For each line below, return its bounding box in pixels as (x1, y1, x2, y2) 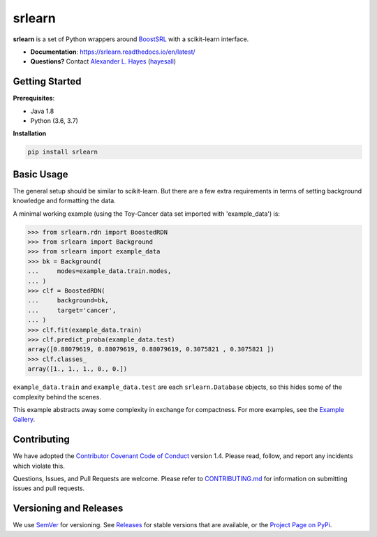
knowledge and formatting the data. (13, 196, 117, 205)
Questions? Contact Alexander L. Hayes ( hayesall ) (30, 57, 177, 66)
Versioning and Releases (13, 503, 124, 515)
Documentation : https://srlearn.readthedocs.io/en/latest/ (30, 47, 195, 56)
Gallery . (13, 415, 36, 424)
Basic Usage (13, 168, 68, 180)
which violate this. (13, 462, 66, 470)
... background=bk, (27, 297, 110, 304)
